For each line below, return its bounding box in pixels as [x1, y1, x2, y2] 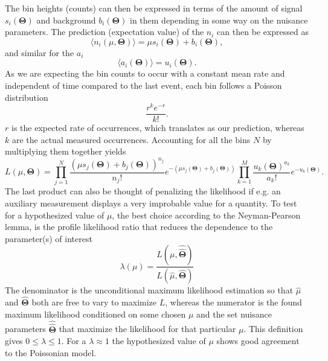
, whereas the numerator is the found [165, 296, 302, 308]
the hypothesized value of [112, 334, 206, 347]
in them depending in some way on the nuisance [130, 13, 308, 26]
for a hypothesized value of [5, 208, 105, 221]
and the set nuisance [196, 307, 272, 320]
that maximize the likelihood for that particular [59, 322, 236, 335]
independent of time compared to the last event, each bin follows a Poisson [5, 78, 282, 91]
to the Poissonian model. [5, 346, 97, 359]
